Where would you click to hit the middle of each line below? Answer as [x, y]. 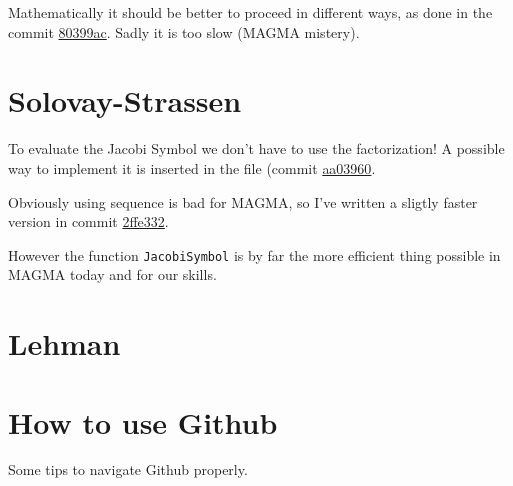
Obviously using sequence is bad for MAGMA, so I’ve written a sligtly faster [243, 201]
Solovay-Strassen [125, 100]
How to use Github [143, 421]
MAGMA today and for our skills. [112, 274]
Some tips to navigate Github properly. [128, 469]
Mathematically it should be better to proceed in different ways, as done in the [250, 12]
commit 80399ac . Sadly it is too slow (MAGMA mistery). [184, 31]
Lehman [64, 343]
